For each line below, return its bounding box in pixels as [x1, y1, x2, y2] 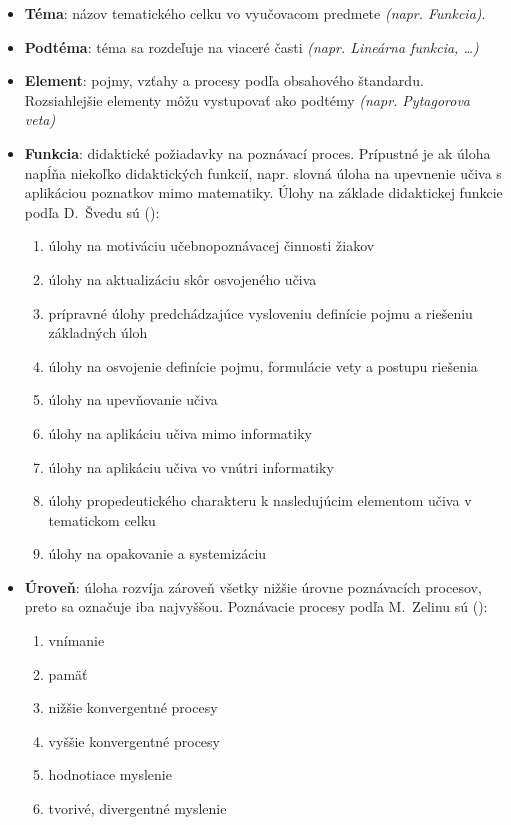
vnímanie [48, 630, 105, 651]
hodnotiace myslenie [48, 764, 172, 785]
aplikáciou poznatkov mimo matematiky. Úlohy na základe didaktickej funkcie [24, 182, 503, 203]
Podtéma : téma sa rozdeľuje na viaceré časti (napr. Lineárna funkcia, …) [24, 36, 479, 57]
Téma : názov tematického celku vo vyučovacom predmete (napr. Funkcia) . [24, 3, 486, 23]
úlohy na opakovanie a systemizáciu [48, 543, 267, 564]
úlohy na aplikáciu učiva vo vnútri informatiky [48, 456, 334, 477]
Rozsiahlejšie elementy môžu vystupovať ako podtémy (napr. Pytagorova [24, 89, 471, 110]
